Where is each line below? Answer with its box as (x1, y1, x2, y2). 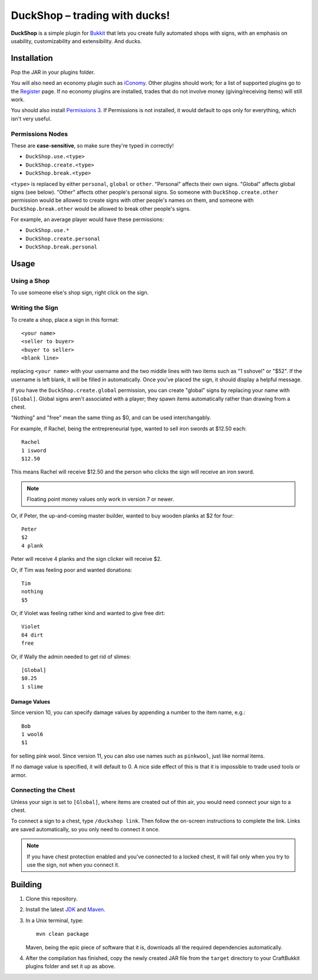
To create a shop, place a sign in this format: (11, 316, 119, 323)
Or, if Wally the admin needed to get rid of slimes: (11, 653, 131, 660)
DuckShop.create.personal (25, 235, 101, 242)
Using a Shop (11, 277, 50, 285)
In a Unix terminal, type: (25, 917, 84, 924)
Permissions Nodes (11, 130, 68, 138)
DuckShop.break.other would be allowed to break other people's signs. (11, 205, 191, 212)
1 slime (21, 683, 44, 690)
